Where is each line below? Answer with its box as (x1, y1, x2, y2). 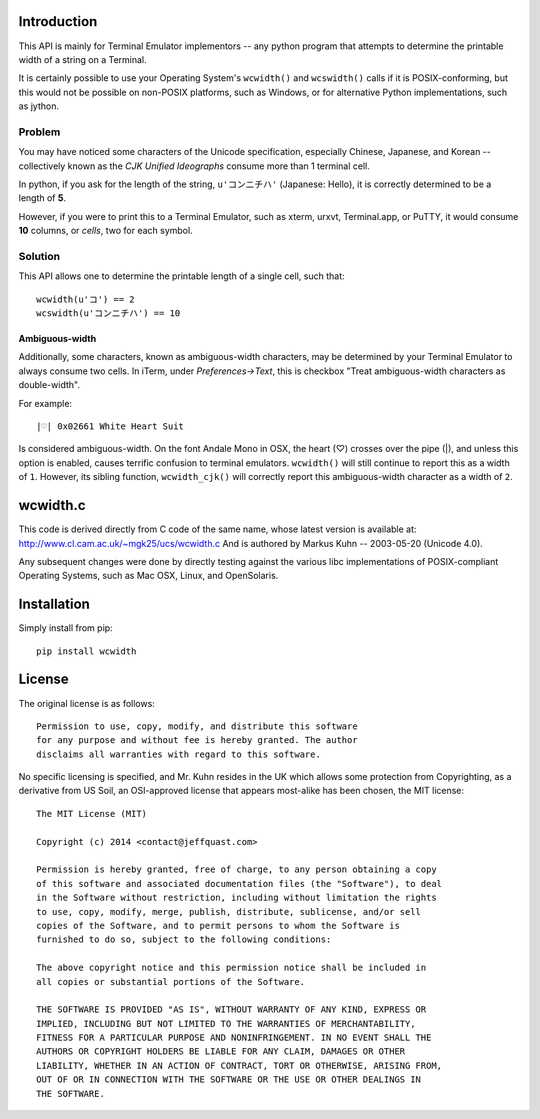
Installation (18, 596, 90, 613)
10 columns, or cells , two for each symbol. (18, 225, 194, 237)
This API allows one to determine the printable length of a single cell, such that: (18, 270, 345, 282)
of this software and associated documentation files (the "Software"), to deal (36, 878, 443, 889)
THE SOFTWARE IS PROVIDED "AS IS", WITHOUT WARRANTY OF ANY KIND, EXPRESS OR (36, 1004, 427, 1015)
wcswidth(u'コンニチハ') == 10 (36, 308, 181, 319)
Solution (18, 249, 61, 263)
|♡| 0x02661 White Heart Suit (36, 421, 185, 432)
